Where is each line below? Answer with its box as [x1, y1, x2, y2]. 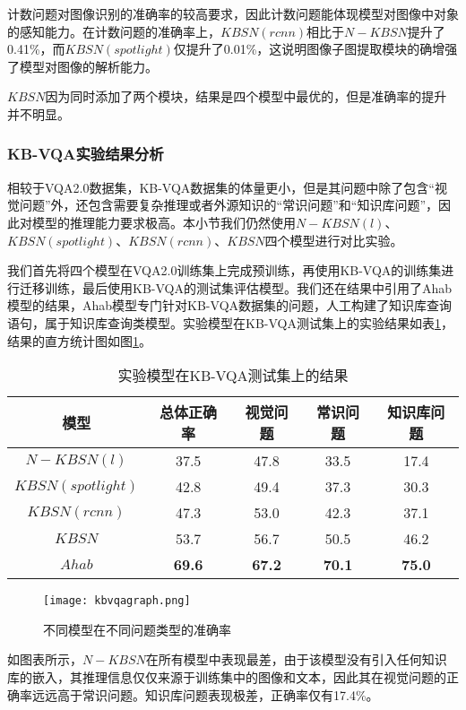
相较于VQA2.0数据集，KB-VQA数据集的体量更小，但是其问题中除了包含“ [7, 177, 435, 196]
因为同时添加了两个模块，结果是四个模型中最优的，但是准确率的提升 [45, 87, 447, 106]
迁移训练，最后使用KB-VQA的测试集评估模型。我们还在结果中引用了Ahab [19, 278, 453, 297]
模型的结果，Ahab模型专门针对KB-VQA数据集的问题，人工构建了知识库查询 [7, 296, 453, 315]
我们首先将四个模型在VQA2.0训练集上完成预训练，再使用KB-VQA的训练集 [7, 261, 442, 280]
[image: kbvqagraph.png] [43, 594, 191, 608]
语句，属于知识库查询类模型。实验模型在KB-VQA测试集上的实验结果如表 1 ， [7, 313, 453, 332]
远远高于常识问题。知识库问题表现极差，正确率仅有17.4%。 [31, 685, 379, 704]
